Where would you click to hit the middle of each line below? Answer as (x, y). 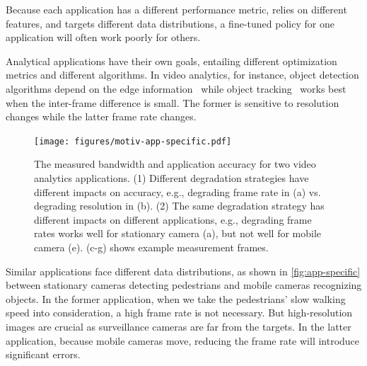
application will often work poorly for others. (103, 37)
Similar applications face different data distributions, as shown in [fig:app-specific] (183, 271)
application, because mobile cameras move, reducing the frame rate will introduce (183, 340)
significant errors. (43, 354)
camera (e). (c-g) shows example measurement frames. (151, 247)
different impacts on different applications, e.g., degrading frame (173, 219)
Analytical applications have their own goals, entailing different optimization (171, 61)
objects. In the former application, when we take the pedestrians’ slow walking (176, 298)
